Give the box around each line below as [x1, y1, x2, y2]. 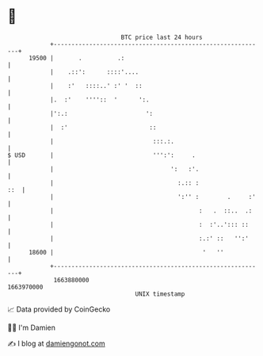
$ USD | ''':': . [7, 151, 196, 159]
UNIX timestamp [135, 289, 185, 298]
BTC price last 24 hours [120, 33, 203, 41]
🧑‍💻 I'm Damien [7, 323, 56, 332]
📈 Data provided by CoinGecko [7, 304, 111, 314]
